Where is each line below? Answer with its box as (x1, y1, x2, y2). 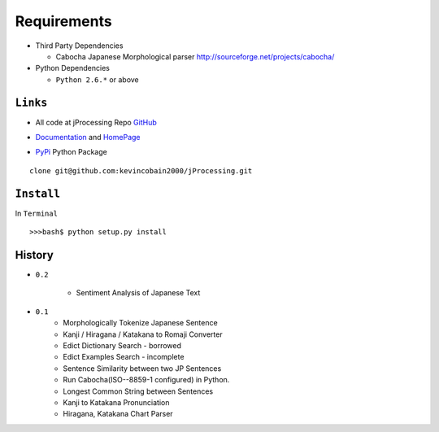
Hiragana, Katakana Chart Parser (63, 409, 174, 419)
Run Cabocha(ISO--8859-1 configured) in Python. (63, 375, 230, 385)
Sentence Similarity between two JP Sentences (63, 363, 222, 373)
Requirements (15, 12, 113, 30)
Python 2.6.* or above (55, 74, 140, 85)
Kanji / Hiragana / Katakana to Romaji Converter (63, 329, 223, 339)
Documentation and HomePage (35, 133, 141, 142)
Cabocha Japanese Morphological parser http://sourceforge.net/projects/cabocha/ (55, 51, 335, 61)
